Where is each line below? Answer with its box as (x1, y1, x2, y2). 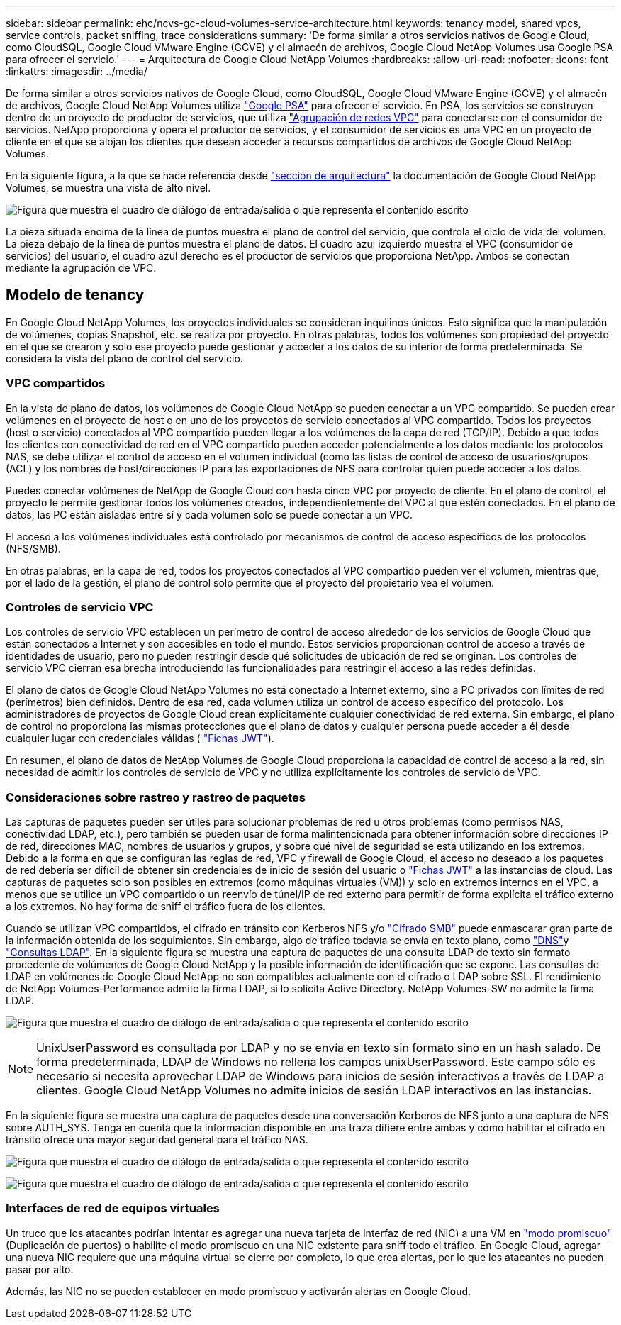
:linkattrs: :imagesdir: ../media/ (6, 65, 147, 77)
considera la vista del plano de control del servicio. (6, 352, 243, 365)
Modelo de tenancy (6, 286, 145, 304)
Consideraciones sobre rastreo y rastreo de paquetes (6, 789, 306, 804)
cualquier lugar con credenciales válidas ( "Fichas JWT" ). (6, 732, 274, 745)
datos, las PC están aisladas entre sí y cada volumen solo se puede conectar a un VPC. (6, 508, 413, 521)
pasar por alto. (6, 1263, 74, 1275)
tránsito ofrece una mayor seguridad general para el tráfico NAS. (6, 1133, 308, 1146)
